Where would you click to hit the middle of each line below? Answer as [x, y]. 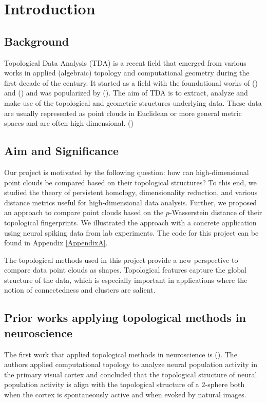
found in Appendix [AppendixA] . [56, 243]
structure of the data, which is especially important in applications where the [126, 280]
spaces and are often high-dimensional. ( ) [69, 123]
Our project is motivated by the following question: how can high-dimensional [127, 172]
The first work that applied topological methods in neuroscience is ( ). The [121, 354]
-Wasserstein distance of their [216, 212]
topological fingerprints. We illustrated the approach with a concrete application [130, 222]
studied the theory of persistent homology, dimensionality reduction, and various [131, 192]
